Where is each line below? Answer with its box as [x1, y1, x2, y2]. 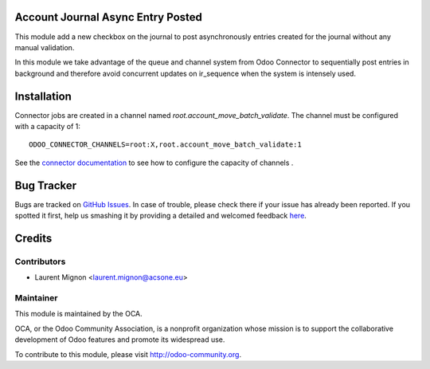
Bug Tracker [14, 179, 77, 192]
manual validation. [14, 42, 75, 52]
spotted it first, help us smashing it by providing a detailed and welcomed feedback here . [14, 211, 307, 221]
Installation [14, 89, 72, 103]
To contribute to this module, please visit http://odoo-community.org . [14, 349, 242, 359]
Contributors [14, 256, 66, 267]
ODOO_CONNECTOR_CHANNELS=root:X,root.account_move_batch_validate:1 [29, 140, 302, 149]
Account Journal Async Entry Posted [14, 10, 203, 24]
